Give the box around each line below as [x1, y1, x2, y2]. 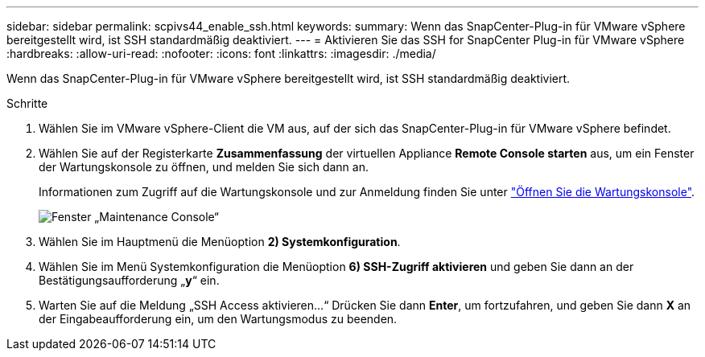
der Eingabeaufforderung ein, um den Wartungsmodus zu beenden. [39, 312, 398, 326]
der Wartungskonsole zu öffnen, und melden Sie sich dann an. [39, 160, 369, 174]
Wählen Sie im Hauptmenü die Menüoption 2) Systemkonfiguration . [39, 235, 401, 248]
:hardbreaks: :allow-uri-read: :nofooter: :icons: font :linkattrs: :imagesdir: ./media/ [6, 47, 436, 60]
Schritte [6, 96, 48, 110]
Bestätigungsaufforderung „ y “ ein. [39, 273, 220, 287]
